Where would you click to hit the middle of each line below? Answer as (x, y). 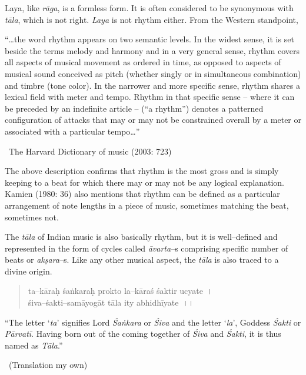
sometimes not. (32, 217)
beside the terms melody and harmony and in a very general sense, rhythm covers (152, 50)
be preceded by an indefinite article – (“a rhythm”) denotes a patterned (134, 108)
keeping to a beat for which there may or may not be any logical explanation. (144, 182)
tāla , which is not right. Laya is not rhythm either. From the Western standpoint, (152, 19)
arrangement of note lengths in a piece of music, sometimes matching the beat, (147, 205)
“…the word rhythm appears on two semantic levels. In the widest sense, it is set (149, 39)
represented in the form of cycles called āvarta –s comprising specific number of (147, 248)
